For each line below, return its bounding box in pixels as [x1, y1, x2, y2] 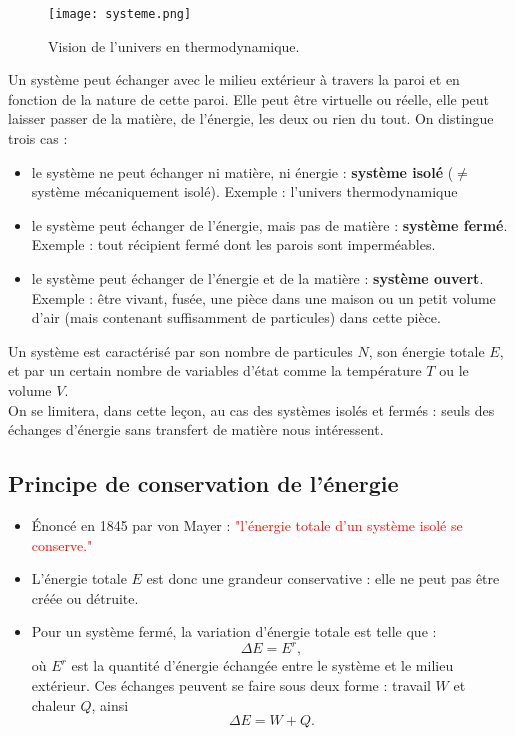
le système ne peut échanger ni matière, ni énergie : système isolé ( [31, 161, 454, 182]
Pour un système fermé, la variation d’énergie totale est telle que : [31, 621, 437, 642]
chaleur [31, 694, 76, 715]
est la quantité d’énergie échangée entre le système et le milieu [71, 655, 454, 676]
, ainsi [91, 694, 129, 715]
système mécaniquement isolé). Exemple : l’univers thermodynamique [31, 181, 458, 202]
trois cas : [8, 128, 68, 149]
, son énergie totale [368, 340, 485, 361]
